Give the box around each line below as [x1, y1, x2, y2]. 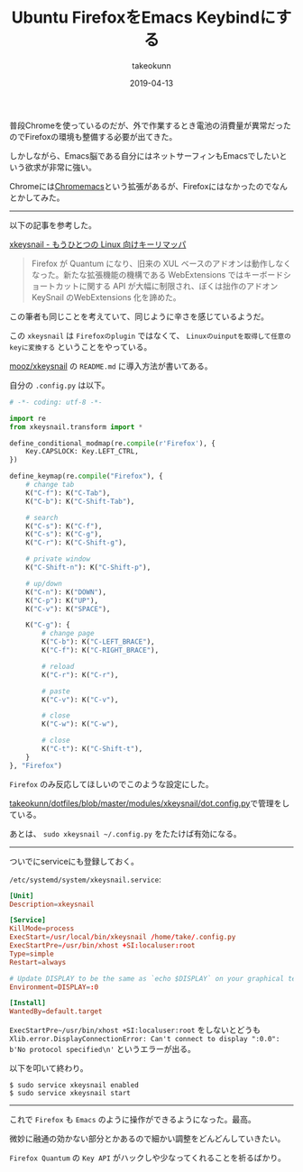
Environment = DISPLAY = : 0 [9, 983, 99, 992]
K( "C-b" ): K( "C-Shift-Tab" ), [25, 497, 135, 506]
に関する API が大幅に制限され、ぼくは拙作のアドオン [78, 280, 279, 291]
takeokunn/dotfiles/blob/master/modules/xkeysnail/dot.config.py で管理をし [9, 798, 290, 809]
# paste [41, 686, 70, 696]
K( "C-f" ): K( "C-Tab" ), [25, 488, 111, 498]
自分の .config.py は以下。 [9, 380, 110, 390]
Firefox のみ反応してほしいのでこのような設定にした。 [9, 778, 214, 789]
